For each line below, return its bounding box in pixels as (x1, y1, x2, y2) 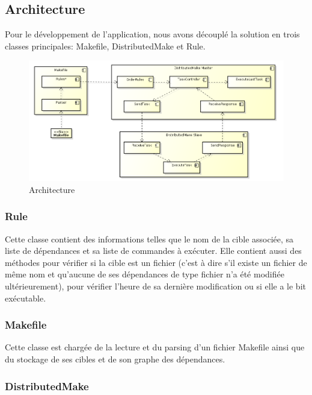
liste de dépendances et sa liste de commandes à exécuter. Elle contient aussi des (5, 244, 302, 257)
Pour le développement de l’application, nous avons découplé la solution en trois (5, 28, 300, 40)
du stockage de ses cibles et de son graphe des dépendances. (5, 353, 225, 365)
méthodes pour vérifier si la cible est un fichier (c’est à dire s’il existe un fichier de (5, 256, 307, 268)
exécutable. (5, 291, 46, 304)
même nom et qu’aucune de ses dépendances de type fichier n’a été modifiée (5, 268, 284, 280)
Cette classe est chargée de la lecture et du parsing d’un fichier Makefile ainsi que (5, 341, 305, 353)
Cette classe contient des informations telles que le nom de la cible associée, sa (5, 232, 294, 245)
